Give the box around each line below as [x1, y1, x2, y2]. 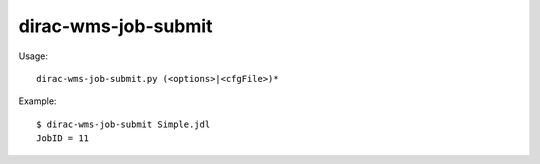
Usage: [18, 50, 49, 62]
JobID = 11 [36, 133, 90, 144]
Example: [18, 95, 57, 107]
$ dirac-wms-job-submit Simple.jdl [36, 118, 211, 130]
